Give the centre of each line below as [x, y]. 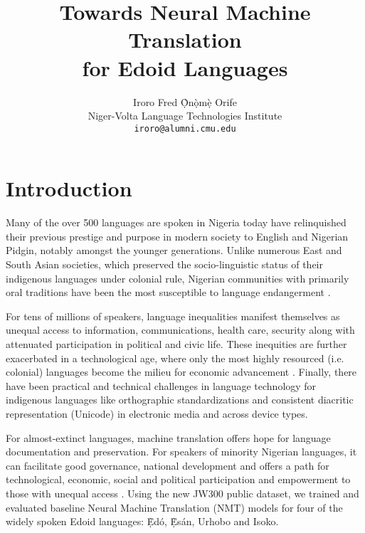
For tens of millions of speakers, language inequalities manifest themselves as [173, 316]
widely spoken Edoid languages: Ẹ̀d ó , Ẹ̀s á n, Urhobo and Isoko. [142, 521]
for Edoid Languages [185, 67]
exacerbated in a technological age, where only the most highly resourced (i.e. [175, 358]
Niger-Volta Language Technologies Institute [185, 116]
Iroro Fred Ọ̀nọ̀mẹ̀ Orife [185, 101]
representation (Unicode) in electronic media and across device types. [157, 413]
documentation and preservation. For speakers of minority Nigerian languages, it [181, 452]
